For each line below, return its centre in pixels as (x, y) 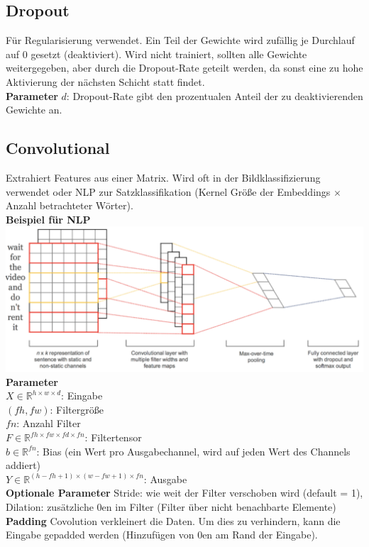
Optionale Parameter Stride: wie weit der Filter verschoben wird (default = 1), (184, 493)
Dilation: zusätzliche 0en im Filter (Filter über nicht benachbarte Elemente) (171, 507)
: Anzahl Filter (49, 423)
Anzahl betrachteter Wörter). (70, 205)
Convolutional (58, 148)
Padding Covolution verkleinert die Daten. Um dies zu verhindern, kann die (173, 520)
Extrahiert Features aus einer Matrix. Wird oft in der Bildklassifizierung (163, 177)
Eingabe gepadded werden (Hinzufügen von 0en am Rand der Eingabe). (162, 535)
